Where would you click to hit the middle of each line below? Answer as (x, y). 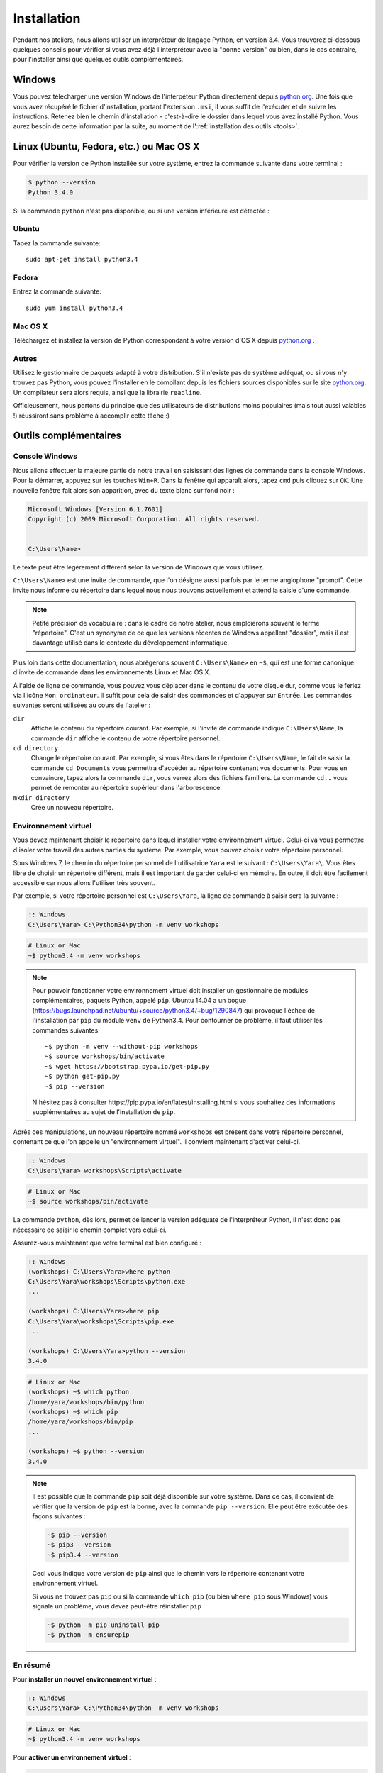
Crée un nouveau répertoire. (72, 808)
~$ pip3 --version (79, 1545)
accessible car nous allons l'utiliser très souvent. (84, 882)
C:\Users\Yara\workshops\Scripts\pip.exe (101, 1321)
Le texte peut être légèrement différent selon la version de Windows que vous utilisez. (139, 567)
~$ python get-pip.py (82, 1077)
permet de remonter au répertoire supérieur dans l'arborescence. (127, 788)
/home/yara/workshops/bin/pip (81, 1422)
